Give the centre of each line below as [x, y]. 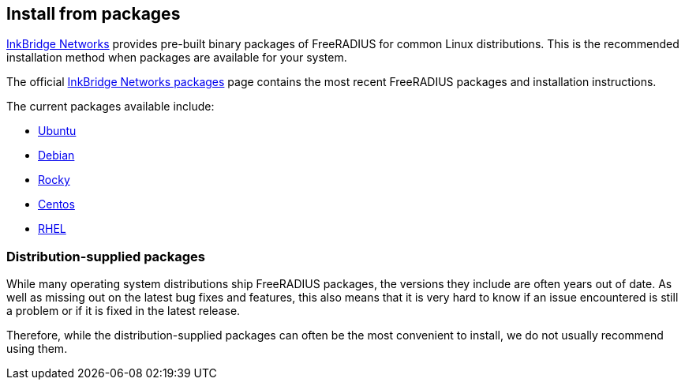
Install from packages [94, 14]
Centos [56, 204]
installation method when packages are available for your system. [177, 58]
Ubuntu [57, 131]
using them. [37, 349]
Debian [56, 156]
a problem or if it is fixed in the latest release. [124, 311]
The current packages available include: [110, 107]
